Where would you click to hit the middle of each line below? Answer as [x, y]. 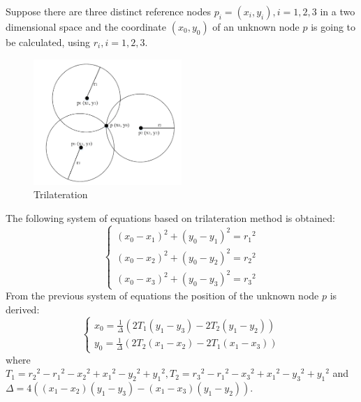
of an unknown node [256, 27]
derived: [23, 310]
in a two [338, 11]
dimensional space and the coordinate [86, 27]
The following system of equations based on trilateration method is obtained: [170, 217]
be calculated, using [48, 42]
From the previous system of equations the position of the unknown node [162, 296]
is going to [333, 27]
